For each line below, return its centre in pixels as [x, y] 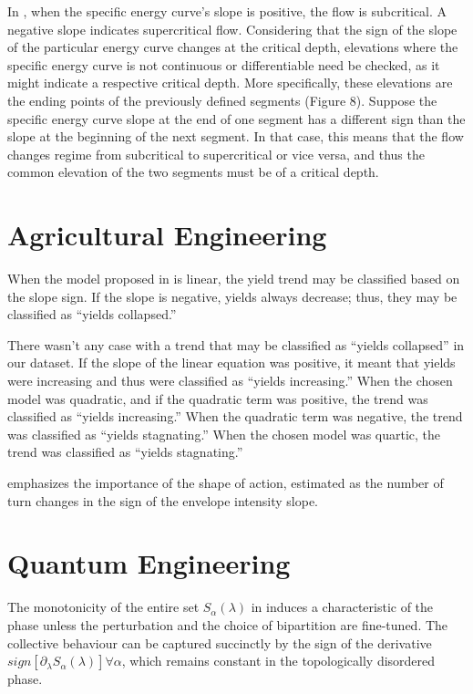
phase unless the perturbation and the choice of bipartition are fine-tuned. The [228, 624]
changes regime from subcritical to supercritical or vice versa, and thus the [216, 154]
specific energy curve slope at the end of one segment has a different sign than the [236, 118]
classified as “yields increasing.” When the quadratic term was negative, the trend [235, 416]
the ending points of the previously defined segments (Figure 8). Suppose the [222, 100]
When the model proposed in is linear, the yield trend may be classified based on [234, 279]
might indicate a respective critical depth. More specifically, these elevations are [230, 83]
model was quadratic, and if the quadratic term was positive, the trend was [218, 398]
